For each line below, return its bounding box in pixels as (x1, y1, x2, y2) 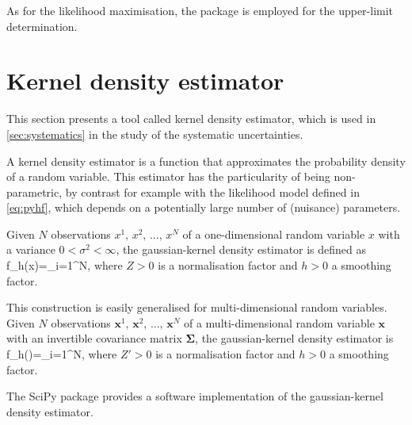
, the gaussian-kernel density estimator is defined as (116, 241, 367, 258)
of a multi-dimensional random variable (183, 314, 375, 331)
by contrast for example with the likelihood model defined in (65, 183, 360, 200)
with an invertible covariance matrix (6, 330, 182, 347)
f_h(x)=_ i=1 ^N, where (6, 257, 123, 274)
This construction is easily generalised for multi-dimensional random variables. (6, 299, 387, 316)
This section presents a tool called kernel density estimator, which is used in (6, 110, 376, 127)
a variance (6, 241, 55, 258)
